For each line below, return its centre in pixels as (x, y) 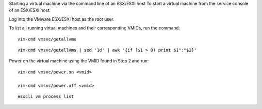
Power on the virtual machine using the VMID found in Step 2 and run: (79, 61)
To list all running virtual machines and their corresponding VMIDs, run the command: (94, 28)
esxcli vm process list (46, 96)
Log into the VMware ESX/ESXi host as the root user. (62, 19)
